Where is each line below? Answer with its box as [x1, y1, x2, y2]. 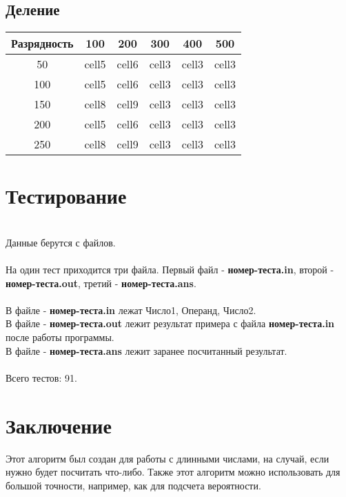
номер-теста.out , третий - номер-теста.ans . [6, 275, 196, 290]
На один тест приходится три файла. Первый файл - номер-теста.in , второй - [6, 262, 334, 277]
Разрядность [11, 35, 74, 52]
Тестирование [6, 182, 127, 210]
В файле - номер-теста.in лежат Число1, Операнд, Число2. [6, 302, 256, 317]
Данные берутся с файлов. [6, 235, 116, 249]
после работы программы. [6, 330, 114, 344]
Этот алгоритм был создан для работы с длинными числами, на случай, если [6, 451, 329, 465]
